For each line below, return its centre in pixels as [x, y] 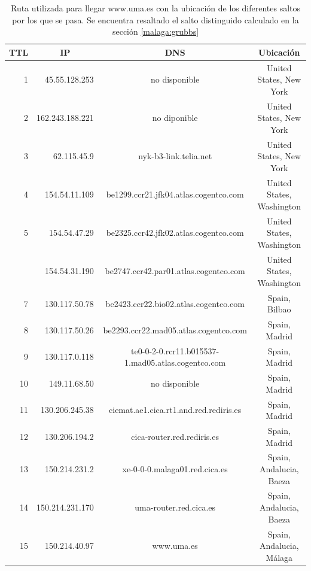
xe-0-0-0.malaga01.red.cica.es [175, 469]
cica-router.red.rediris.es [175, 436]
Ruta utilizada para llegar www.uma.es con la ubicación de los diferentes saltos [155, 8]
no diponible [175, 118]
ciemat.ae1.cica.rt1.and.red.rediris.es [175, 410]
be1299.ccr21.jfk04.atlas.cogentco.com [175, 194]
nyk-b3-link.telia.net [175, 156]
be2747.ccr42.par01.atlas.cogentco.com [175, 271]
